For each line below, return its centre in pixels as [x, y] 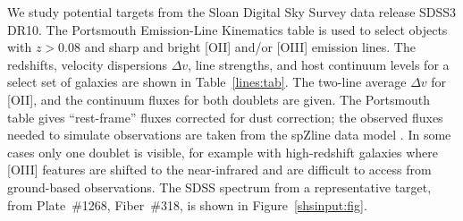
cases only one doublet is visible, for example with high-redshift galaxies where [223, 152]
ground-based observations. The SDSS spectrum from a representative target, [219, 187]
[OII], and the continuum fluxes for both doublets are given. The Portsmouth [219, 99]
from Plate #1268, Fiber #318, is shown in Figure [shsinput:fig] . [187, 204]
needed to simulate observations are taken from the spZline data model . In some [229, 135]
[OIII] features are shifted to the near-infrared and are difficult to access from [219, 170]
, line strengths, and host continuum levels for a [319, 64]
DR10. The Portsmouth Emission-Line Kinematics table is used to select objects [227, 29]
